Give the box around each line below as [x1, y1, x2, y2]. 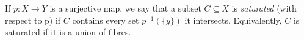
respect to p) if [5, 13, 61, 26]
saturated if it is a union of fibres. [5, 25, 131, 38]
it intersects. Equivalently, [184, 13, 282, 26]
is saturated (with [231, 2, 297, 14]
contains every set [72, 13, 139, 26]
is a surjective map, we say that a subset [49, 2, 201, 14]
